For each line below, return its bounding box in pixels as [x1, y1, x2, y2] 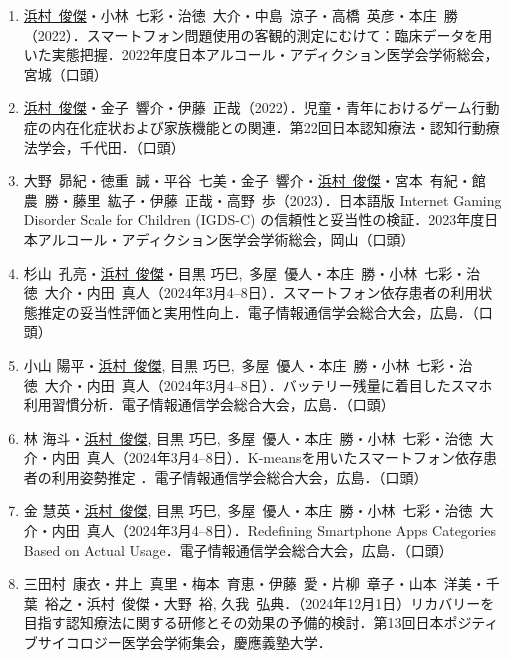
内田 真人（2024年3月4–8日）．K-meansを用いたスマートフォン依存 [51, 447, 484, 468]
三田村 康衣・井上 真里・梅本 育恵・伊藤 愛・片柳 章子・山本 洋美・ [23, 573, 486, 594]
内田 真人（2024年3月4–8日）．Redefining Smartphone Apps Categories [51, 520, 496, 541]
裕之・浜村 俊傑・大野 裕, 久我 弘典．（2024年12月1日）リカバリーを [44, 592, 495, 613]
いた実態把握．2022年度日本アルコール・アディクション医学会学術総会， [23, 44, 499, 65]
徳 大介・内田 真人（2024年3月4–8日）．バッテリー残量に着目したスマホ [23, 374, 493, 395]
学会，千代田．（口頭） [37, 136, 185, 157]
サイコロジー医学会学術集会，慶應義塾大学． [37, 632, 332, 653]
